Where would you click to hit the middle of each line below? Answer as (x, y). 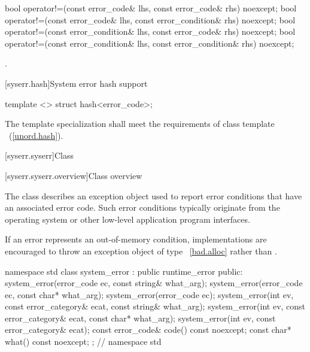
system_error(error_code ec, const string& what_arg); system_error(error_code (154, 283)
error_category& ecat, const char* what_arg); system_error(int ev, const (140, 318)
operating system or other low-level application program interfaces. (127, 219)
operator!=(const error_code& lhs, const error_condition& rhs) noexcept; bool (150, 19)
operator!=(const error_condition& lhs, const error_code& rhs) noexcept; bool (150, 31)
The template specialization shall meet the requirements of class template (140, 124)
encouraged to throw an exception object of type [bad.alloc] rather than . (141, 251)
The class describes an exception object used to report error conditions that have (154, 195)
